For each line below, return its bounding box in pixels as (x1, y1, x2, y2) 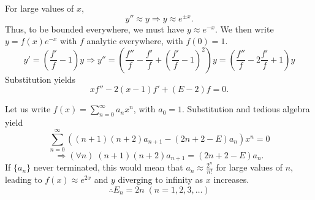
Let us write (5, 102, 51, 115)
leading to (5, 173, 42, 186)
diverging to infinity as (118, 173, 203, 186)
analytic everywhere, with (86, 34, 183, 47)
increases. (213, 173, 249, 186)
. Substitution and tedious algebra (182, 102, 310, 115)
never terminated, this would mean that (33, 161, 183, 174)
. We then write (214, 22, 274, 35)
